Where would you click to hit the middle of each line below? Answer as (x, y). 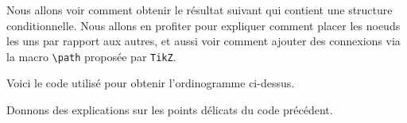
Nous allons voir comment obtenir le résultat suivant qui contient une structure (200, 10)
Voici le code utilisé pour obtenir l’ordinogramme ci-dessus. (151, 83)
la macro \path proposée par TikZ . (91, 56)
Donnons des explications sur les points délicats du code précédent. (170, 110)
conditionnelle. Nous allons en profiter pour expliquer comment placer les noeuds (203, 25)
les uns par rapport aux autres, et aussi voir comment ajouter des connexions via (203, 41)
